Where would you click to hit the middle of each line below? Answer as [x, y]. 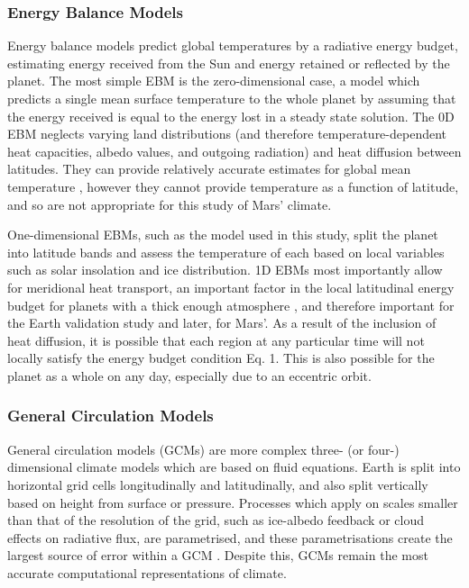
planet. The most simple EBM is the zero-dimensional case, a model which [214, 81]
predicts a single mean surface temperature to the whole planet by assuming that [232, 98]
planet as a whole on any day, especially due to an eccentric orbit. [189, 375]
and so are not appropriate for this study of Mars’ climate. [170, 204]
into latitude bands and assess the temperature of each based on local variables [226, 252]
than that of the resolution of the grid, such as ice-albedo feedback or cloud [216, 520]
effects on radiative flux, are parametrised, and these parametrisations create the [230, 537]
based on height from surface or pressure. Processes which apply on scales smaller [233, 502]
